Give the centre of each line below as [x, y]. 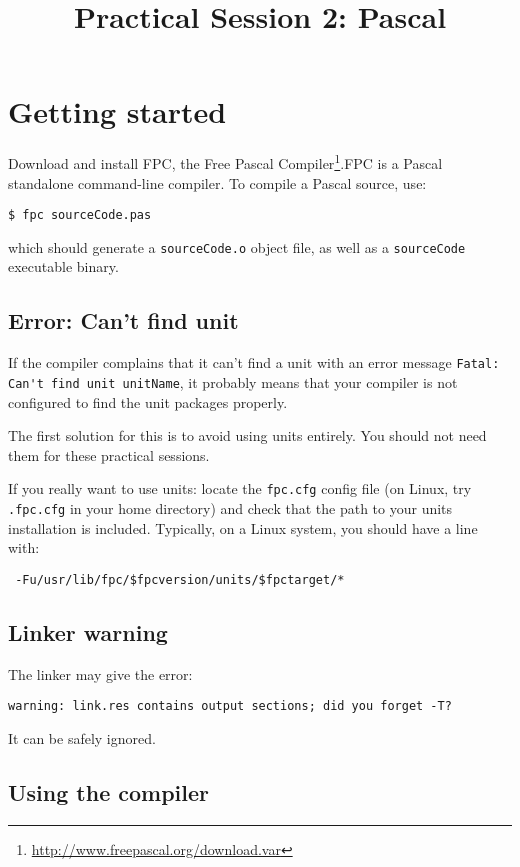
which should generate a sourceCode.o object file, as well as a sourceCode [237, 246]
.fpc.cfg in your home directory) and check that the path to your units [230, 508]
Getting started [117, 111]
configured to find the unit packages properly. [148, 401]
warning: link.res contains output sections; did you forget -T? [230, 706]
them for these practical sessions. [109, 454]
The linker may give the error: [100, 673]
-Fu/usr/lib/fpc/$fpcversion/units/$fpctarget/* [180, 579]
